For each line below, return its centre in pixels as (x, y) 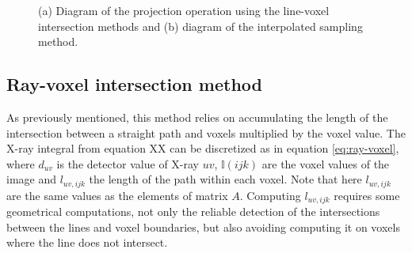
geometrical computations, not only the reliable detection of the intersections (193, 211)
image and (31, 179)
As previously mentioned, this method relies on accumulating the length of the (197, 117)
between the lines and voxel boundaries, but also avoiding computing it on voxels (203, 227)
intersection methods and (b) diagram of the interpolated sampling (200, 26)
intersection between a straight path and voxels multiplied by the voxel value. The (206, 132)
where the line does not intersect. (87, 242)
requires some (367, 195)
